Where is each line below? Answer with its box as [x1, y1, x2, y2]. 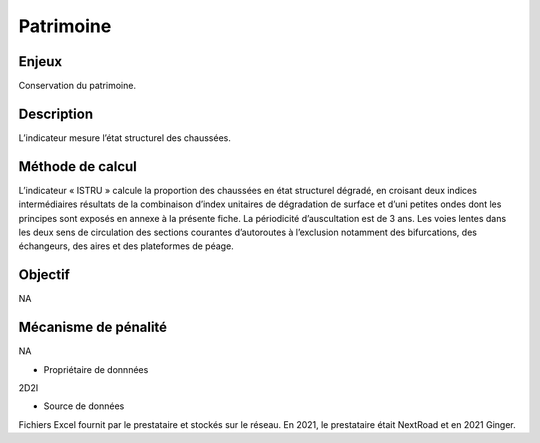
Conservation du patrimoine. [18, 80, 137, 92]
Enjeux [18, 53, 63, 70]
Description [18, 105, 94, 122]
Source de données [43, 400, 125, 412]
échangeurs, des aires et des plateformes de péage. [18, 240, 234, 252]
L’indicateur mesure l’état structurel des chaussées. [18, 131, 232, 144]
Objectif [18, 266, 70, 284]
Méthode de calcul [18, 158, 137, 175]
